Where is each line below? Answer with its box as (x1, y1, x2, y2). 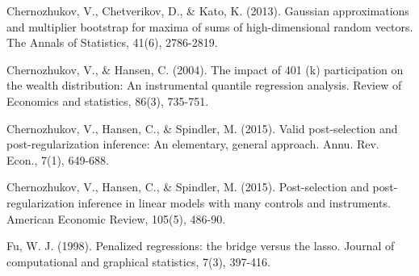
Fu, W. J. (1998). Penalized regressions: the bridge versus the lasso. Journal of (6, 237, 395, 254)
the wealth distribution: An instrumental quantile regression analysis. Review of (6, 77, 402, 94)
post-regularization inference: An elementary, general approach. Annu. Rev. (6, 136, 379, 153)
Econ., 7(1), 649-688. (6, 151, 109, 168)
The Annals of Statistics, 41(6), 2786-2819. (6, 34, 218, 51)
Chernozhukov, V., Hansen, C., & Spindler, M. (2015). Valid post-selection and (6, 119, 398, 136)
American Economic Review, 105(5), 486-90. (6, 210, 226, 227)
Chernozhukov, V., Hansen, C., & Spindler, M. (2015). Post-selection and (6, 178, 369, 195)
